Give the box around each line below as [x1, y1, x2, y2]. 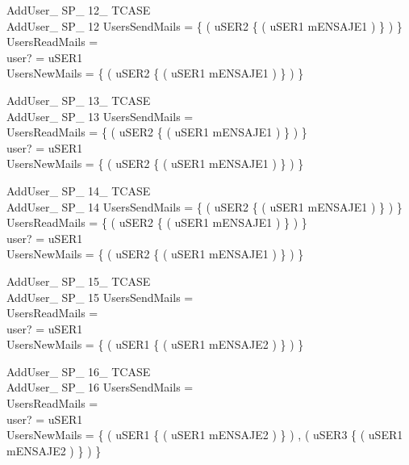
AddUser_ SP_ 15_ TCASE [6, 272, 151, 289]
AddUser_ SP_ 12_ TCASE [6, 2, 151, 18]
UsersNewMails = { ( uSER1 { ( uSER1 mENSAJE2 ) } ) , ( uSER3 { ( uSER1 [6, 426, 403, 443]
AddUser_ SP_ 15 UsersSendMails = [6, 288, 194, 305]
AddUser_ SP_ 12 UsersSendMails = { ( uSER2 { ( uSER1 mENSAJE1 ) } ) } [6, 17, 403, 34]
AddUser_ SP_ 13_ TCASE [6, 91, 151, 108]
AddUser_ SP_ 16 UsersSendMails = [6, 379, 194, 396]
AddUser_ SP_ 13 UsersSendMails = [6, 107, 194, 124]
